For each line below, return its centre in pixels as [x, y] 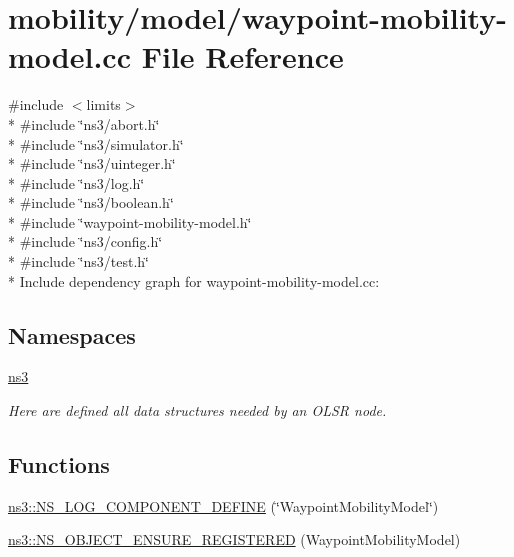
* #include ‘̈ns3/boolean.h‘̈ [91, 202]
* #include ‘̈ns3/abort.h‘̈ [84, 123]
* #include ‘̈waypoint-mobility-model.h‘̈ [130, 221]
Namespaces [72, 334]
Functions [59, 464]
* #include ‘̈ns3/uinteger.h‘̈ [92, 163]
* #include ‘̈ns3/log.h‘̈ [76, 182]
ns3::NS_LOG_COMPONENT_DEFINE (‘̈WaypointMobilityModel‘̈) [223, 505]
